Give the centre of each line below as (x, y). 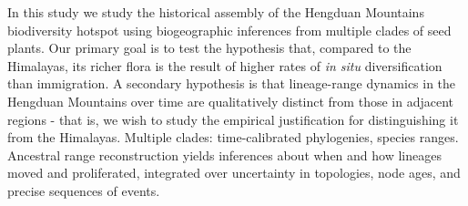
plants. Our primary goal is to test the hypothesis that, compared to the (209, 48)
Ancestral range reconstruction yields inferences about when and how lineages (224, 154)
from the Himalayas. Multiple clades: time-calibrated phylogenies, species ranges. (233, 137)
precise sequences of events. (84, 190)
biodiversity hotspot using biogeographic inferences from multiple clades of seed (229, 30)
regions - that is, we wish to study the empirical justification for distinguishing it (233, 119)
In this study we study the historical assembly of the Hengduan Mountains (216, 12)
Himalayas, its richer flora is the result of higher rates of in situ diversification (225, 65)
